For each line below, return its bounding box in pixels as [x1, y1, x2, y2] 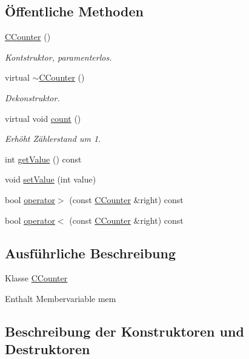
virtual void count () [5, 112, 81, 124]
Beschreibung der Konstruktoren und [5, 321, 244, 340]
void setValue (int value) [5, 173, 96, 186]
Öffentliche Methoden [5, 2, 144, 21]
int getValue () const [5, 152, 82, 165]
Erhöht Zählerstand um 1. [5, 132, 101, 145]
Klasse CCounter [5, 272, 68, 284]
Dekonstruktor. [5, 91, 60, 104]
